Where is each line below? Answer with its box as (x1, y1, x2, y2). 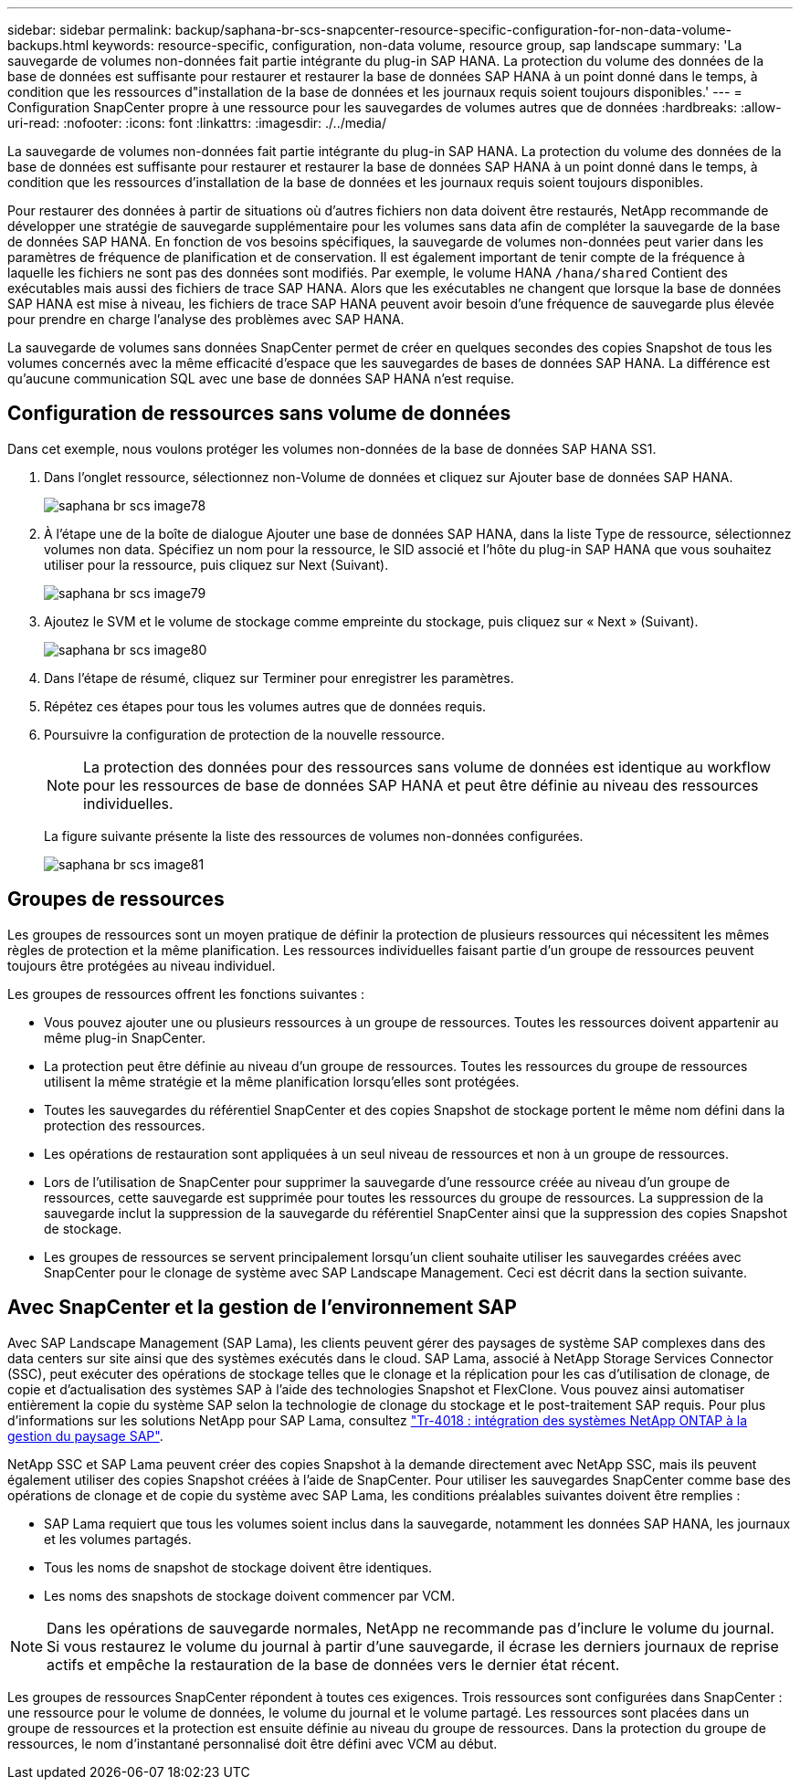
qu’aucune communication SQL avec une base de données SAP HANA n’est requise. (7, 371, 515, 386)
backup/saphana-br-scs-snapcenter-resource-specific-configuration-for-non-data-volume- (174, 22, 732, 37)
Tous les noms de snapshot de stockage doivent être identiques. (44, 1559, 433, 1575)
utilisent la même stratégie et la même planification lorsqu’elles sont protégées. (44, 1073, 520, 1089)
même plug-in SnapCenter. (44, 1029, 206, 1046)
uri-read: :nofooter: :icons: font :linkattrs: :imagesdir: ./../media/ (7, 115, 387, 131)
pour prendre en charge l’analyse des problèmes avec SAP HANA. (7, 311, 405, 327)
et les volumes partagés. (44, 1530, 192, 1547)
